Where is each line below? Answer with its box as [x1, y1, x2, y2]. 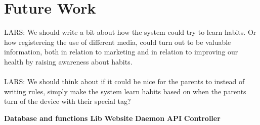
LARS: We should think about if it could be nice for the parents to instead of [4, 76, 245, 87]
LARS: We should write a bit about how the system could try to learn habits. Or [4, 27, 256, 37]
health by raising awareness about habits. [4, 56, 133, 67]
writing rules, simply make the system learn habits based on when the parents [4, 86, 246, 96]
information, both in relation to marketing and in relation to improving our [4, 46, 238, 57]
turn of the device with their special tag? [4, 96, 131, 106]
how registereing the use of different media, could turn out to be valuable [4, 36, 231, 47]
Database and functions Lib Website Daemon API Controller [4, 112, 221, 123]
